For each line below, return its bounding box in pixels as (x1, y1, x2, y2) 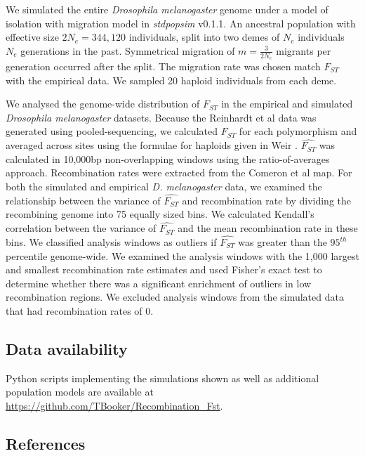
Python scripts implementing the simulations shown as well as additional (6, 370, 319, 385)
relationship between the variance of (6, 193, 161, 207)
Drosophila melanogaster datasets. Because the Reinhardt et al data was (6, 110, 317, 124)
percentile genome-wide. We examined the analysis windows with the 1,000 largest (6, 248, 359, 263)
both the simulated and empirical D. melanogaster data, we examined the (6, 178, 322, 193)
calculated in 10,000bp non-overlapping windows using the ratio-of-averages (6, 151, 330, 166)
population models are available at (6, 384, 154, 399)
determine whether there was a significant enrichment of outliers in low (6, 275, 312, 290)
